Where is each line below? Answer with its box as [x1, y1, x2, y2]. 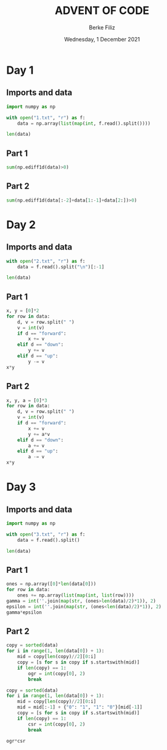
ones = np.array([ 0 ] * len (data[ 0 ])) [6, 581, 97, 587]
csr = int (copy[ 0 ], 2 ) [28, 721, 86, 727]
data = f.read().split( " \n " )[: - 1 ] [17, 264, 104, 270]
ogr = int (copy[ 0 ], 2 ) [28, 670, 86, 676]
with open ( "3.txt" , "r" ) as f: [6, 531, 86, 538]
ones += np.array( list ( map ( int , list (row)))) [17, 592, 135, 598]
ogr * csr [6, 738, 26, 744]
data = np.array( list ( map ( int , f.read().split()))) [17, 120, 151, 127]
